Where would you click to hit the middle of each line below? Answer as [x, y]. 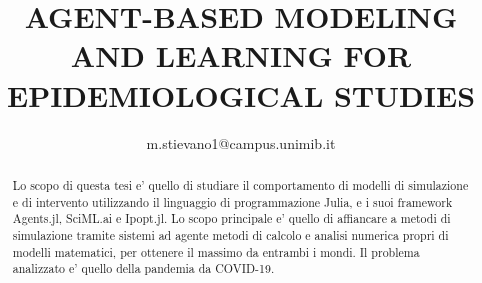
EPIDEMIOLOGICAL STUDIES [241, 94]
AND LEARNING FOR [241, 55]
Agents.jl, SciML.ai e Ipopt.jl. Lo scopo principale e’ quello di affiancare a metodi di [231, 218]
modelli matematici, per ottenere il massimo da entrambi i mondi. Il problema [216, 251]
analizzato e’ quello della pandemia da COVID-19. [143, 268]
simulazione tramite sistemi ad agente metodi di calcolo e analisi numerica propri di [230, 234]
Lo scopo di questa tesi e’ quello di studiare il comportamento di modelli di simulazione [240, 184]
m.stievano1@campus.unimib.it [241, 142]
